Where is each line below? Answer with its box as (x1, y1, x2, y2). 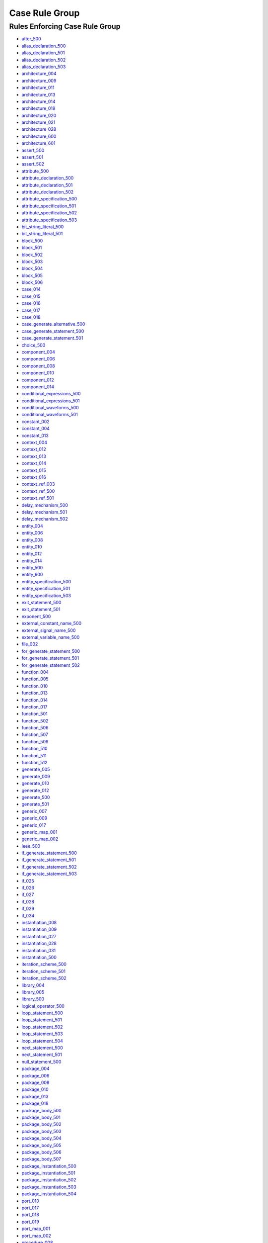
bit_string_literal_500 (21, 224, 64, 230)
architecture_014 (21, 98, 56, 104)
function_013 (21, 690, 48, 696)
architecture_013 (21, 91, 56, 97)
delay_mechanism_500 (21, 502, 68, 508)
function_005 (21, 676, 49, 682)
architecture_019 (21, 105, 56, 111)
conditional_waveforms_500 (21, 405, 79, 411)
